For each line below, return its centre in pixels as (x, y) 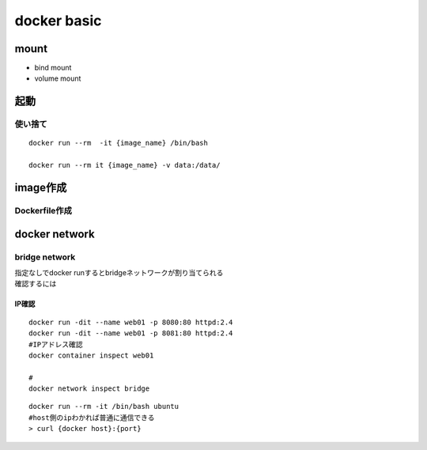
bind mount (53, 68)
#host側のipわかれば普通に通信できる (92, 418)
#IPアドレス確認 (56, 344)
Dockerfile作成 (43, 210)
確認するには (36, 284)
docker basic (58, 21)
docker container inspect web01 (91, 355)
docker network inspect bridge (89, 389)
